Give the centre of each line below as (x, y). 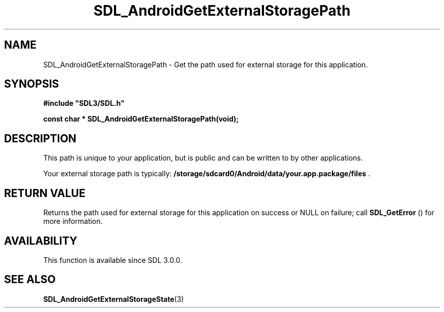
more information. (73, 221)
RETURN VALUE (45, 193)
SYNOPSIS (32, 84)
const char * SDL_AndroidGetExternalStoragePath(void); (141, 119)
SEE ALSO (30, 280)
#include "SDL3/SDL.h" (84, 103)
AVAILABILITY (41, 241)
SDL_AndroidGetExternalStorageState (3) (114, 299)
